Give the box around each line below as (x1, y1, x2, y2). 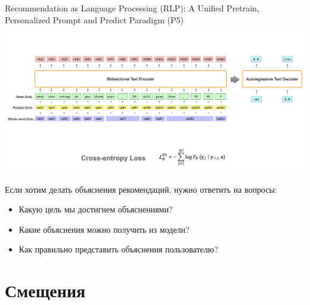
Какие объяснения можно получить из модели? (18, 223, 190, 235)
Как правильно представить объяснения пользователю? (18, 243, 218, 255)
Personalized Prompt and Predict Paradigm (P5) (5, 13, 184, 26)
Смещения (5, 278, 86, 303)
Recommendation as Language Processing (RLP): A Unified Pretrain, (5, 2, 259, 14)
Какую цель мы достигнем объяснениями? (18, 203, 173, 215)
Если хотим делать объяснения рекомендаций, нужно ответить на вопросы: (5, 183, 277, 195)
